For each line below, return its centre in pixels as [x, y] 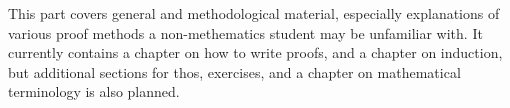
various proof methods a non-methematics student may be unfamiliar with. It [245, 32]
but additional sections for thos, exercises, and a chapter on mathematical [234, 71]
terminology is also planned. [94, 91]
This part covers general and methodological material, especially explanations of [254, 13]
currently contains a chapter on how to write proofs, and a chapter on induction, [255, 52]
